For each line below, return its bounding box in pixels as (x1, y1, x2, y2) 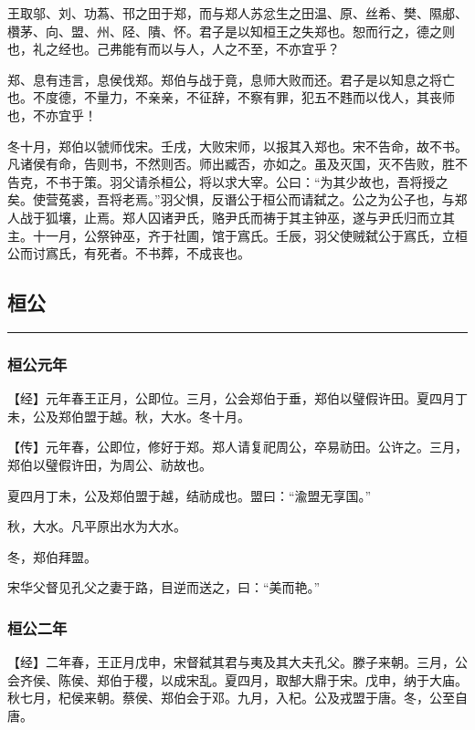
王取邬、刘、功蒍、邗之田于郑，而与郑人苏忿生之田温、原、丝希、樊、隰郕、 (7, 4, 468, 22)
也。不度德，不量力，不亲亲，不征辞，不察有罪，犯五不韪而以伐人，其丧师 (7, 88, 455, 107)
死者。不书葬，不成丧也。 (96, 244, 250, 263)
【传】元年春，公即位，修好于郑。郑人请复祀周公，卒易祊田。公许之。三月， (7, 437, 468, 456)
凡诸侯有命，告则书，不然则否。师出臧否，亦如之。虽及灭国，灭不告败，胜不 (7, 154, 468, 173)
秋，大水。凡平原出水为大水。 (7, 516, 186, 536)
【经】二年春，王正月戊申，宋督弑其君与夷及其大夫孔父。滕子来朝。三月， (7, 652, 455, 672)
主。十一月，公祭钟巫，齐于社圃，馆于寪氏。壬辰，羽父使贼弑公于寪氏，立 (7, 225, 455, 245)
